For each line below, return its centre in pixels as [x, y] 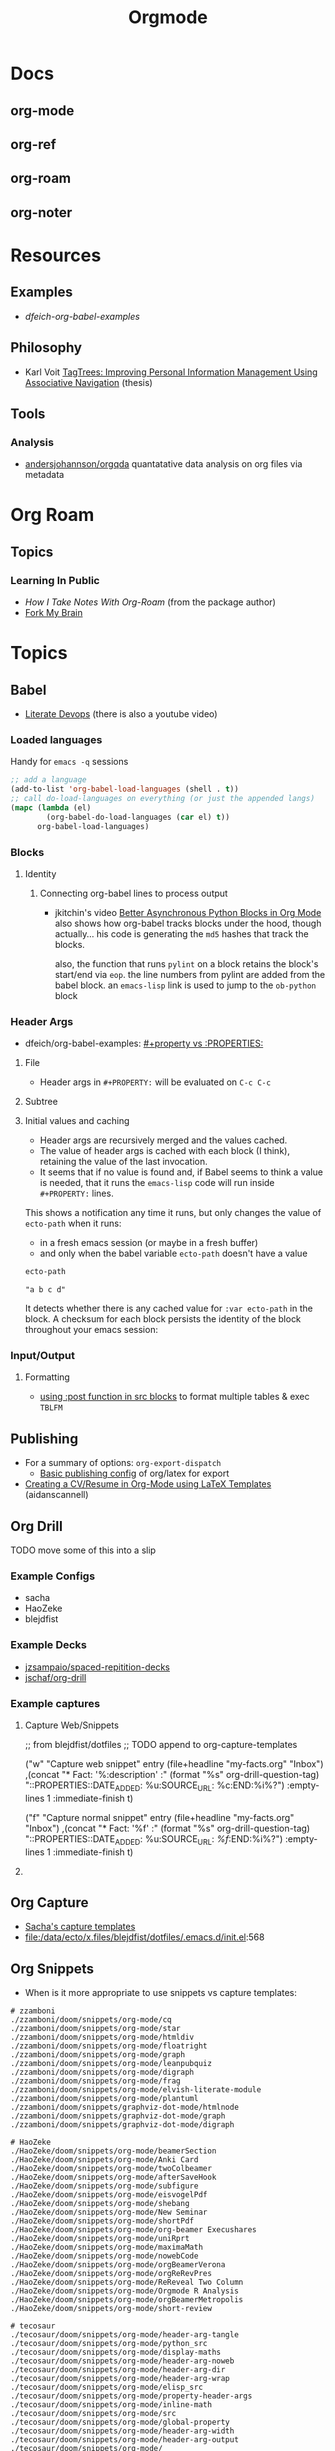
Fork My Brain [53, 613]
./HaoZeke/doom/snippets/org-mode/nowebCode [104, 2256]
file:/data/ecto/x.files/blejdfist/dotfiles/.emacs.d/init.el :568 [144, 1937]
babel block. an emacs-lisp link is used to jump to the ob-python [185, 985]
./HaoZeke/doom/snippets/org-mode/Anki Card [104, 2160]
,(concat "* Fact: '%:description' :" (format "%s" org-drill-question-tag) [172, 1774]
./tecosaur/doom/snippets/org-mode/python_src [109, 2344]
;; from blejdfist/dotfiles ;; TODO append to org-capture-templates [161, 1744]
